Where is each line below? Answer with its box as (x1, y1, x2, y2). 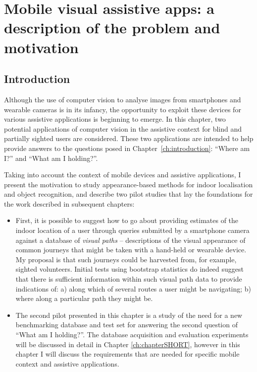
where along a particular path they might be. (15, 293, 153, 303)
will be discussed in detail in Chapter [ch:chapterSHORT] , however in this (15, 339, 240, 349)
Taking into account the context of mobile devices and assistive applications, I (4, 169, 241, 180)
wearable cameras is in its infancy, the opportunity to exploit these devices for (4, 104, 241, 114)
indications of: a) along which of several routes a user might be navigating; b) (15, 283, 252, 294)
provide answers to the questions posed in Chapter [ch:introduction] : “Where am (4, 143, 250, 153)
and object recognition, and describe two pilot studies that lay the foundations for (4, 189, 253, 199)
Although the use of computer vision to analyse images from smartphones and (4, 94, 241, 104)
